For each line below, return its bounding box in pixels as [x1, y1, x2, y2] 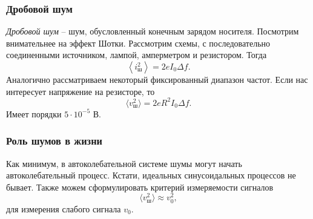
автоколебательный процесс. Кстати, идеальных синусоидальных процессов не [6, 169, 296, 181]
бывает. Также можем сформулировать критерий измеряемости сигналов [6, 180, 274, 193]
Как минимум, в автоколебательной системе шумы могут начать [6, 157, 242, 169]
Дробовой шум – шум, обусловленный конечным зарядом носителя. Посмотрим [6, 25, 299, 38]
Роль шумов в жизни [6, 133, 103, 148]
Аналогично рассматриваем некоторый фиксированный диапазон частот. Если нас [6, 73, 308, 85]
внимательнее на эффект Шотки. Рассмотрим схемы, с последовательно [6, 36, 271, 49]
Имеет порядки [6, 107, 62, 120]
